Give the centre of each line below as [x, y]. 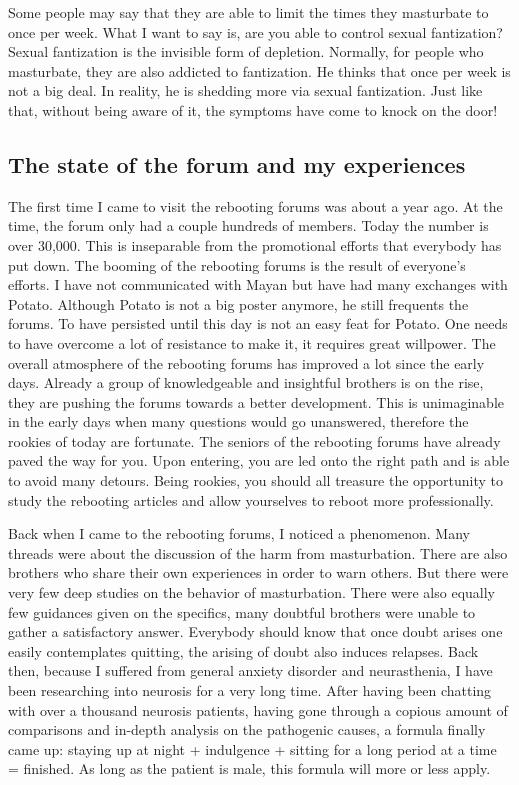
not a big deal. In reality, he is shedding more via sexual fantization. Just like [245, 90]
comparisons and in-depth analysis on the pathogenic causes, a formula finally [247, 729]
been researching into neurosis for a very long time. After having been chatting [250, 690]
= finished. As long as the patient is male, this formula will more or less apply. [249, 768]
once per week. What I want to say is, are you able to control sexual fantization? [255, 31]
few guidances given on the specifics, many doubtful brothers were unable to [242, 611]
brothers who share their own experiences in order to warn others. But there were [258, 572]
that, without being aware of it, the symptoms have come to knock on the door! [253, 109]
